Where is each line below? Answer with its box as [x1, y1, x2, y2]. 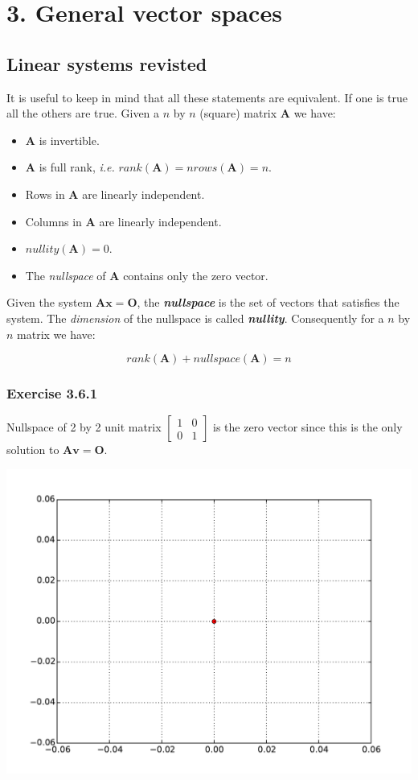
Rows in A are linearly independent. [25, 185, 205, 202]
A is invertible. [25, 131, 100, 148]
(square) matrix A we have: [199, 105, 336, 122]
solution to [6, 441, 59, 458]
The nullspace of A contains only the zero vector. [25, 266, 268, 283]
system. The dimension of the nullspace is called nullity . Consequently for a [6, 309, 384, 326]
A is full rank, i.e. [25, 159, 115, 175]
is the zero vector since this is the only [212, 419, 403, 435]
